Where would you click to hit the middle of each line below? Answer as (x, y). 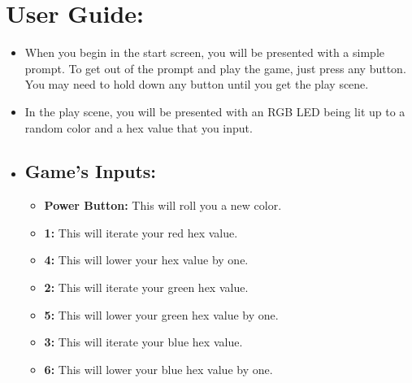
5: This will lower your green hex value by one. (161, 314)
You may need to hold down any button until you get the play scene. (197, 84)
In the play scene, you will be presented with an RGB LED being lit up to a (215, 111)
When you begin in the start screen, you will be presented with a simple (204, 52)
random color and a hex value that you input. (139, 127)
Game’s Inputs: (91, 171)
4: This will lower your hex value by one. (146, 260)
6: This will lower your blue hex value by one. (158, 369)
